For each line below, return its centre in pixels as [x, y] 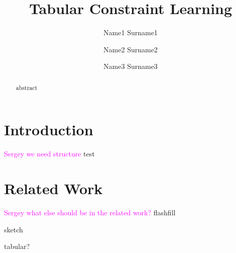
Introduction [49, 130]
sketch [14, 229]
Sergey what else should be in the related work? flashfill [90, 213]
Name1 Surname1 [131, 32]
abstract [27, 87]
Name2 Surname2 [131, 49]
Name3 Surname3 [131, 66]
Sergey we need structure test [49, 154]
